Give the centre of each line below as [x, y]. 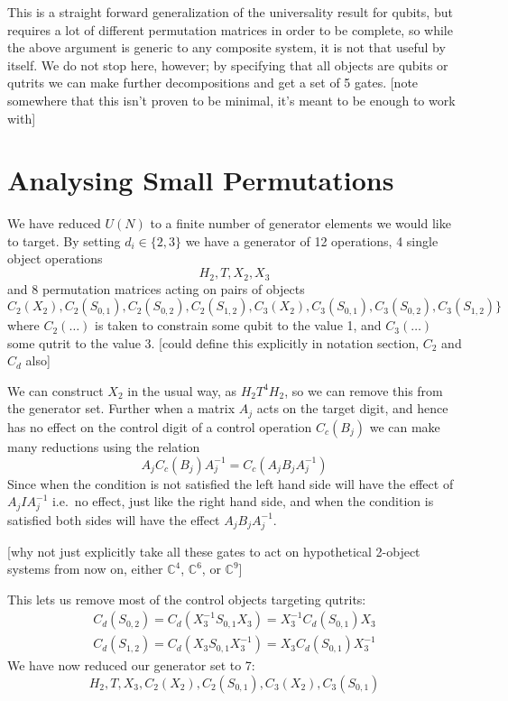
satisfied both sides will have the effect [114, 519]
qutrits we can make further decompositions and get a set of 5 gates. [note [213, 83]
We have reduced [54, 223]
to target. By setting [64, 240]
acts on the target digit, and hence [352, 408]
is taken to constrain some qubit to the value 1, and [238, 325]
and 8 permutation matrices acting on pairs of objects [156, 288]
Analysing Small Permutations [201, 180]
